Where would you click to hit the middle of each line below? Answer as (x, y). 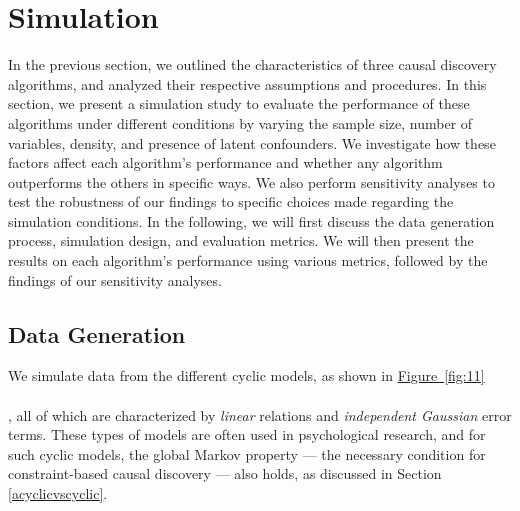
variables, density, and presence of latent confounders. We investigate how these (252, 142)
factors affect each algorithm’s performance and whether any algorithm (225, 162)
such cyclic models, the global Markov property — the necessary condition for (247, 453)
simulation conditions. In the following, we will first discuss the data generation (251, 220)
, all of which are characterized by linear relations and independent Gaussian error (260, 414)
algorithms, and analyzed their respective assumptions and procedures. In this (247, 83)
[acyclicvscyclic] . (58, 493)
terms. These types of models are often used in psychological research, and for (247, 434)
